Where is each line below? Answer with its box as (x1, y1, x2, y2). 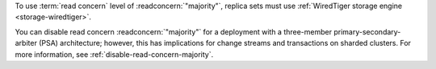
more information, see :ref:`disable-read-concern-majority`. (15, 49, 214, 59)
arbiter (15, 39, 38, 48)
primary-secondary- (333, 26, 401, 36)
